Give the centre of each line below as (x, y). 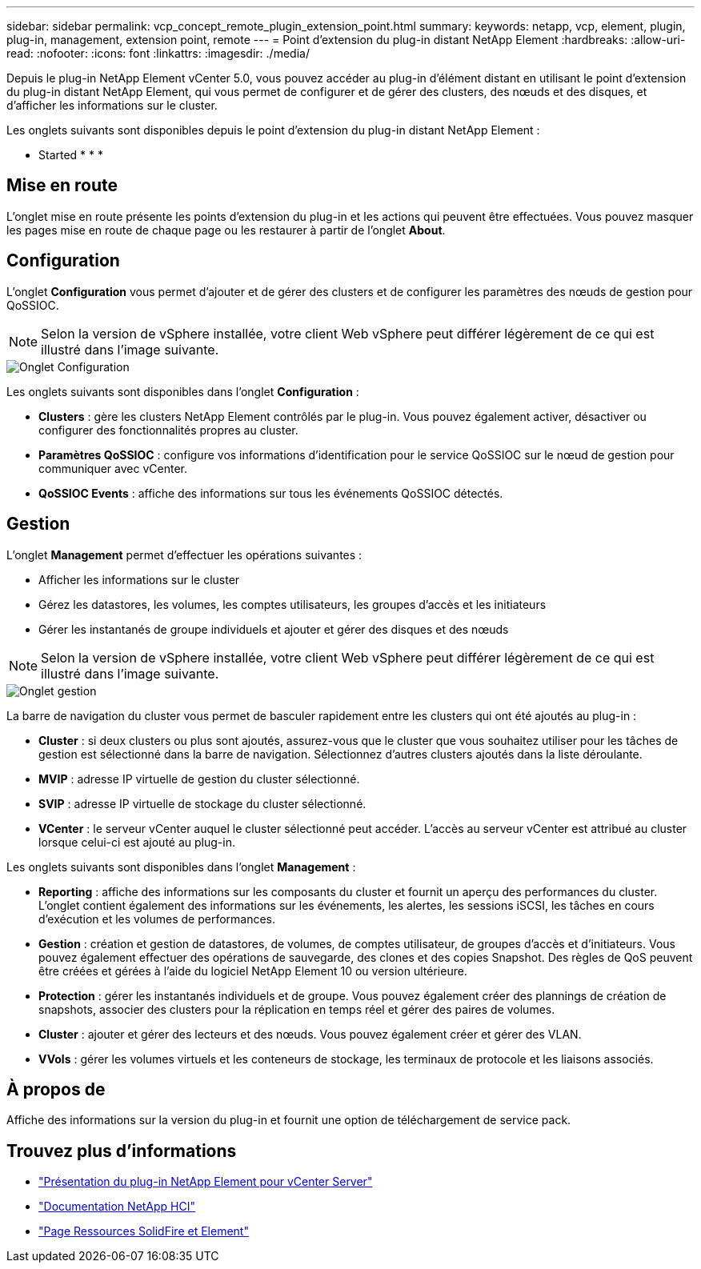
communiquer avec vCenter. (113, 468)
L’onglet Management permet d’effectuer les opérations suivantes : (184, 554)
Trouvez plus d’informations (122, 1151)
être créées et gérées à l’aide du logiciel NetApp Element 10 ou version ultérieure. (253, 971)
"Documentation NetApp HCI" (117, 1207)
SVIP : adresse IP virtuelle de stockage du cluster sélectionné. (202, 803)
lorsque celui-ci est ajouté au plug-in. (137, 842)
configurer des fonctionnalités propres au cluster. (168, 430)
